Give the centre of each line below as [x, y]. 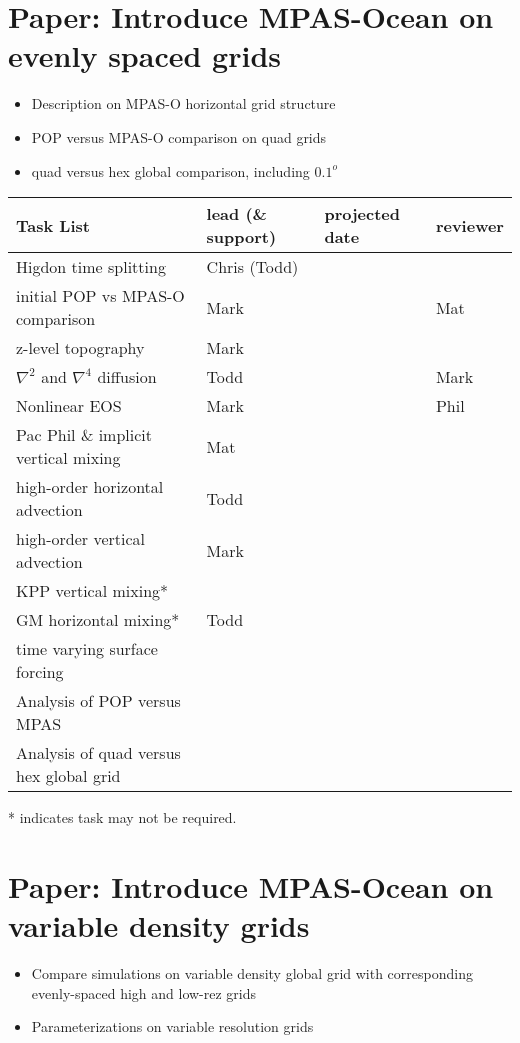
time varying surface [87, 649]
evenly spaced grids [145, 55]
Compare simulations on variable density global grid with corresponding [252, 973]
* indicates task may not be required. [122, 817]
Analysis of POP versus [98, 701]
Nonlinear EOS [69, 406]
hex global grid [68, 776]
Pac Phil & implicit [84, 435]
